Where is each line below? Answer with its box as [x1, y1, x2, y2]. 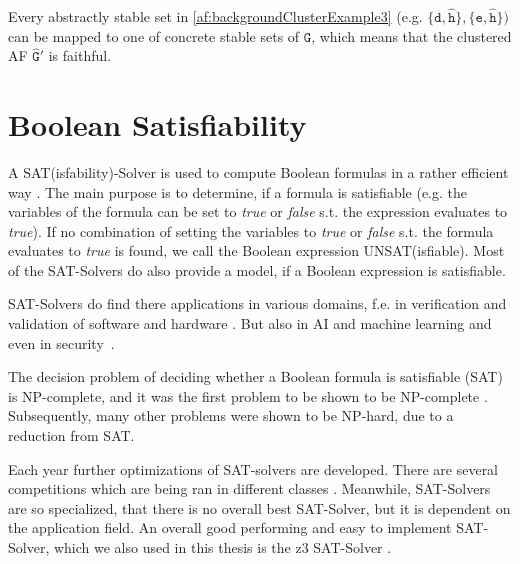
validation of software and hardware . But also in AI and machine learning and [8, 313, 492, 334]
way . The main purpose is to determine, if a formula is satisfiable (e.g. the [8, 181, 467, 202]
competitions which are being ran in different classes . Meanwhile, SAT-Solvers [8, 478, 491, 499]
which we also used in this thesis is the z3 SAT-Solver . [53, 537, 392, 557]
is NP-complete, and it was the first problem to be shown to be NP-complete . [8, 385, 488, 406]
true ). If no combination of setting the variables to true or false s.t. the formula [8, 220, 494, 241]
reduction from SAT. [8, 425, 135, 446]
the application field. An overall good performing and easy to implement [8, 517, 452, 538]
